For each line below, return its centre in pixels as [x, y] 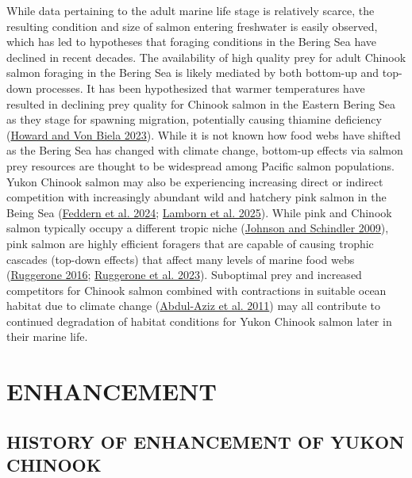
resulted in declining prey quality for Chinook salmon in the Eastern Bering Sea [201, 103]
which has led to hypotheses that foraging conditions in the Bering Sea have [192, 42]
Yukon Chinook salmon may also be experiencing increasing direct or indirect [195, 181]
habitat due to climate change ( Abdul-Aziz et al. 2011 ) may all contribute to [193, 306]
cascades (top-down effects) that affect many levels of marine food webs [181, 259]
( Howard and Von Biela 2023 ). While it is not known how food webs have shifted [204, 134]
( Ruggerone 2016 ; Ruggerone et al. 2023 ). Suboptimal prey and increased [184, 275]
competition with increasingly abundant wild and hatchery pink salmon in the [196, 197]
